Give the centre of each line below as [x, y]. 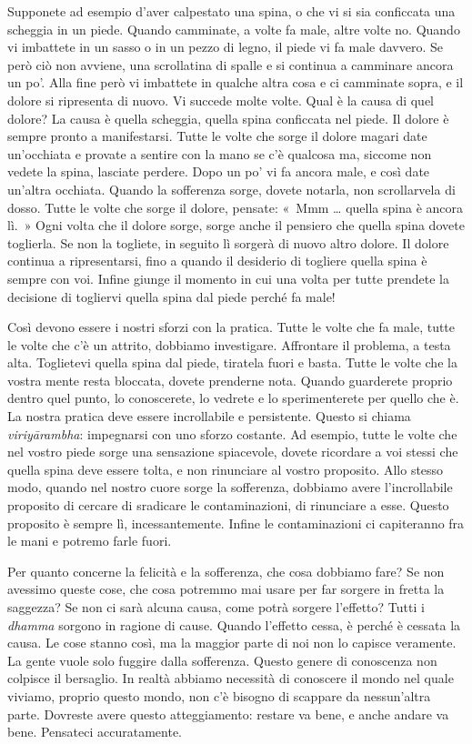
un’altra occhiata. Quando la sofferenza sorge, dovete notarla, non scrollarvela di [231, 189]
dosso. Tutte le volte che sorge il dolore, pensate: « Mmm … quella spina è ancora [236, 207]
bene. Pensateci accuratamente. [95, 732]
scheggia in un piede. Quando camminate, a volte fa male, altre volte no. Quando [234, 29]
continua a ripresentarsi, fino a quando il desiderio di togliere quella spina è [217, 261]
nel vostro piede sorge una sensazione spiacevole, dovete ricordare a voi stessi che [233, 452]
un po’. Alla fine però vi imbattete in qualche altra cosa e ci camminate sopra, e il [236, 82]
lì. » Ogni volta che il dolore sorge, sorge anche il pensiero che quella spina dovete [236, 225]
